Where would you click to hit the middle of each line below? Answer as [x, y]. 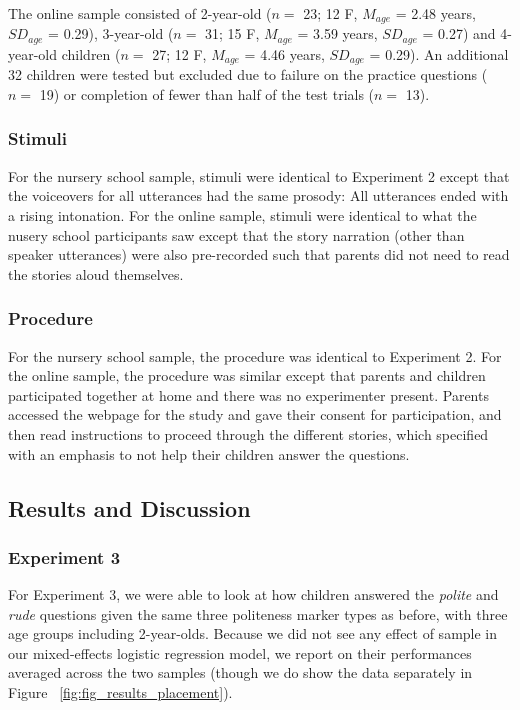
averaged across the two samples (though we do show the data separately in [240, 672]
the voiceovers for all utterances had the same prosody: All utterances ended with [258, 195]
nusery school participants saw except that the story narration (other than [236, 234]
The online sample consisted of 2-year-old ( [140, 13]
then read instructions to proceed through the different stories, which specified [248, 433]
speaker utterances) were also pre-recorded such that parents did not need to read [259, 254]
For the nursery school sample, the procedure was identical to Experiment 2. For [255, 355]
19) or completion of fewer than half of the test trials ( [207, 93]
